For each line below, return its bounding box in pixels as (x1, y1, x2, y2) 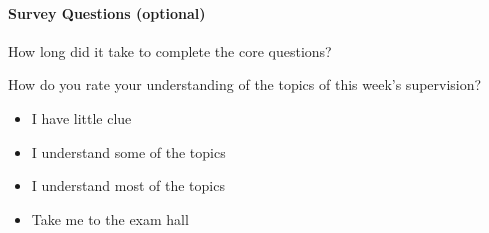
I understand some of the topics (31, 141, 226, 162)
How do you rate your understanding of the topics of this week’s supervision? (8, 74, 482, 95)
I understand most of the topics (31, 175, 225, 196)
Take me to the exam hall (31, 208, 189, 229)
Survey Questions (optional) (8, 2, 206, 23)
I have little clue (31, 107, 132, 128)
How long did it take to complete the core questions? (8, 40, 332, 61)
